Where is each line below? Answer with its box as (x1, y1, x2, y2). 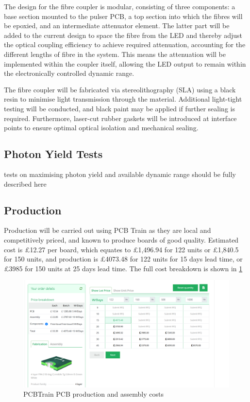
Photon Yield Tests (4, 146, 103, 161)
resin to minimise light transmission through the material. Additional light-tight (4, 94, 242, 104)
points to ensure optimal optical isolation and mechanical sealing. (4, 122, 199, 133)
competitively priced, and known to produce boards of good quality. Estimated (4, 234, 239, 245)
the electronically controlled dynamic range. (4, 68, 134, 78)
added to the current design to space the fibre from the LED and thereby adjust (4, 30, 243, 40)
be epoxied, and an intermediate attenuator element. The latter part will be (4, 20, 230, 31)
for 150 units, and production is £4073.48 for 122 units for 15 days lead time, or (4, 254, 243, 264)
